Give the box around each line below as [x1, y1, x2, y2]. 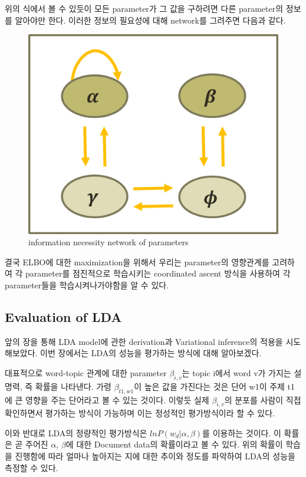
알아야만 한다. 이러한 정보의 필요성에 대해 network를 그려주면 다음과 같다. [15, 14, 286, 26]
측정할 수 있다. [5, 461, 58, 473]
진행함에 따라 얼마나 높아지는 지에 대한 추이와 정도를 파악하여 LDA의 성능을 [15, 450, 295, 462]
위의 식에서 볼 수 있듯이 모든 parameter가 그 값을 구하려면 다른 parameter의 [5, 2, 284, 14]
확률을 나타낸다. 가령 [35, 380, 111, 392]
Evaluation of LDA [5, 307, 122, 325]
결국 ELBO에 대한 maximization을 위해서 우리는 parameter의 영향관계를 [5, 255, 269, 268]
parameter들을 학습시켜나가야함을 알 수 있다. [5, 278, 169, 291]
